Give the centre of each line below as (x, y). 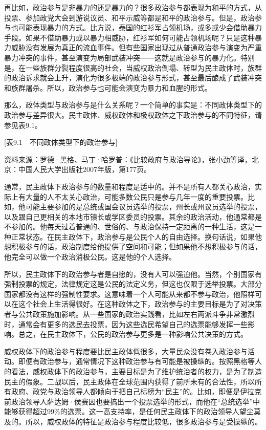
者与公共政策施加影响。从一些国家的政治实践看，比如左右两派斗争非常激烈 (129, 314)
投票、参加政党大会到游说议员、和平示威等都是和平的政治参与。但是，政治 (129, 17)
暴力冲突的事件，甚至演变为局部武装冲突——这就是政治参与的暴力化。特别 (129, 57)
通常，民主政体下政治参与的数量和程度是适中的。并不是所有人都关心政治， (129, 186)
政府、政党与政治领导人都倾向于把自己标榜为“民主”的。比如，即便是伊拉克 (136, 391)
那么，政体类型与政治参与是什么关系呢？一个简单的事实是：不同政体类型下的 (133, 105)
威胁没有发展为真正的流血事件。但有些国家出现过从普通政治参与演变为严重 (136, 47)
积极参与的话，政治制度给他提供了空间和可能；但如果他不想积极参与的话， (136, 246)
